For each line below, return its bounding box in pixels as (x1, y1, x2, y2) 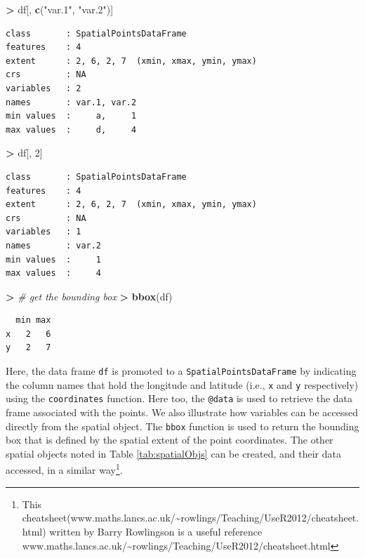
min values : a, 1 (6, 111, 137, 121)
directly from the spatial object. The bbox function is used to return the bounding (6, 418, 359, 433)
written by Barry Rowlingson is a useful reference (49, 524, 263, 538)
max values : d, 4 (6, 124, 137, 135)
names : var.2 (6, 240, 102, 251)
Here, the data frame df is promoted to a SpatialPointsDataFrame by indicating (6, 364, 357, 378)
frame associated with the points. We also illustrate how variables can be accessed (6, 405, 358, 420)
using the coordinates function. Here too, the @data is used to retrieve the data (6, 391, 353, 406)
